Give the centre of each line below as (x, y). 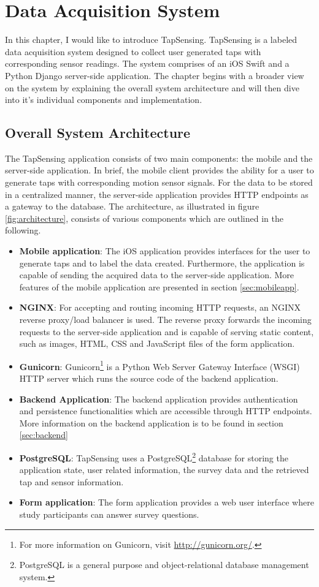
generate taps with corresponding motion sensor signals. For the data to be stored (159, 182)
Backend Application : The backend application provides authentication (159, 399)
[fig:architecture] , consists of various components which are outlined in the (144, 218)
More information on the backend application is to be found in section (151, 422)
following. (23, 230)
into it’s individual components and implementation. (104, 100)
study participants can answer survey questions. (109, 514)
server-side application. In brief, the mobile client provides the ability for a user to (159, 170)
